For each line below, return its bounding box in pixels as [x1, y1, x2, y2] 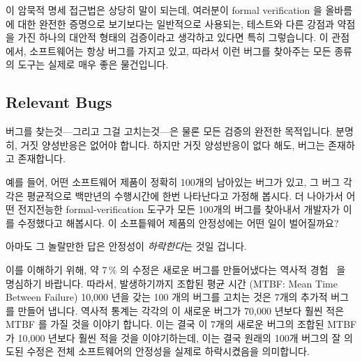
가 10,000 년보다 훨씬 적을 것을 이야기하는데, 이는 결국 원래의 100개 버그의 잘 [6, 330, 341, 345]
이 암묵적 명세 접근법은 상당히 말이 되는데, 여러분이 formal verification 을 [6, 3, 322, 17]
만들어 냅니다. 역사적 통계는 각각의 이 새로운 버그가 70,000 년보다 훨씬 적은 [17, 303, 345, 317]
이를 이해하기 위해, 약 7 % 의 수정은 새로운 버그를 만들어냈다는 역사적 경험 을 [6, 262, 346, 276]
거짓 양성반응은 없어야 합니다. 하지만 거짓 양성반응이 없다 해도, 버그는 [20, 137, 325, 152]
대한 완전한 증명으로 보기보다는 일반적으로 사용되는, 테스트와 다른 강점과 [17, 16, 334, 31]
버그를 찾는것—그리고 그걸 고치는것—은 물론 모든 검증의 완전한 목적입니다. [6, 124, 333, 139]
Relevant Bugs [6, 91, 112, 113]
